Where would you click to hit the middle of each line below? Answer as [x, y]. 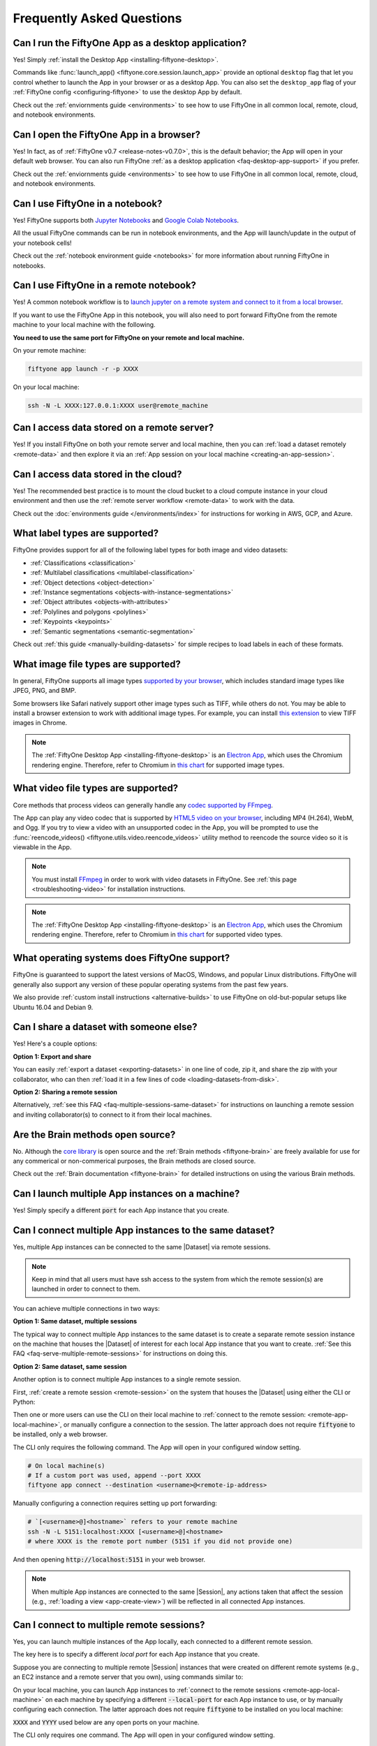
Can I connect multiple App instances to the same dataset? [144, 1230]
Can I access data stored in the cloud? [97, 474]
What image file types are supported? [97, 664]
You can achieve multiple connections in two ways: [86, 1308]
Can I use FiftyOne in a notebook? [88, 204]
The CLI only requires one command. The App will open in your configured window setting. [144, 1735]
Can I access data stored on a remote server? [113, 428]
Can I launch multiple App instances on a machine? [126, 1194]
